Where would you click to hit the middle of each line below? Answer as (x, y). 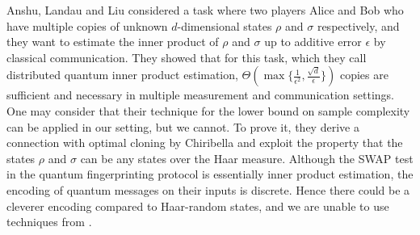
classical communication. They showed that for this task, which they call (187, 57)
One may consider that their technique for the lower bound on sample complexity (208, 110)
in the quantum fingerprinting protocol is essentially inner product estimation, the (210, 174)
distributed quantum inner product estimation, (122, 75)
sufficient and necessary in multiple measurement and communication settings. (201, 95)
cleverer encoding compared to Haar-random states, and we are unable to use (198, 206)
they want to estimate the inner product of (113, 42)
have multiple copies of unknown (87, 25)
